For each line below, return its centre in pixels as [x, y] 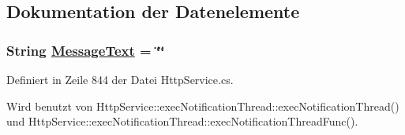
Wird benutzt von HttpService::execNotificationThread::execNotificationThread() [203, 106]
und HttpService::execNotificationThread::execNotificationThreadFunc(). [182, 121]
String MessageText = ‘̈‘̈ [86, 50]
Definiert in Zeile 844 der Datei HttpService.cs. [120, 79]
